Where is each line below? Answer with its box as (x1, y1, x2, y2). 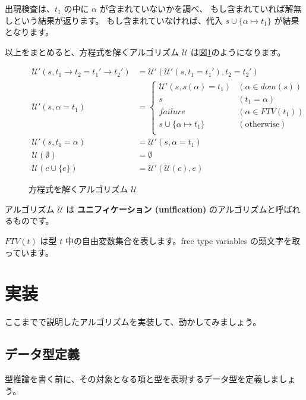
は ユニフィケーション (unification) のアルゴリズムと (66, 202, 276, 215)
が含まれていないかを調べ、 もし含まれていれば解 (99, 2, 294, 14)
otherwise (245, 120, 280, 129)
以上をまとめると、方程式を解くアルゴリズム (5, 45, 179, 58)
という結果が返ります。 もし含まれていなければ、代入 (12, 14, 223, 26)
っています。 (5, 246, 53, 258)
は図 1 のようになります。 (190, 45, 286, 58)
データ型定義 (5, 345, 80, 363)
